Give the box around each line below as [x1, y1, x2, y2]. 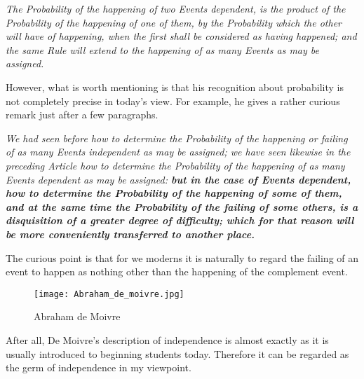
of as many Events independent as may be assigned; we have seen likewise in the [6, 144, 351, 159]
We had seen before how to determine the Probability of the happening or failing [6, 130, 348, 145]
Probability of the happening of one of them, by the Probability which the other [6, 15, 342, 29]
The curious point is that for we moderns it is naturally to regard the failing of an [6, 250, 359, 265]
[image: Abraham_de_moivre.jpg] [34, 289, 184, 299]
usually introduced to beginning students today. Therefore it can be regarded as [6, 346, 349, 361]
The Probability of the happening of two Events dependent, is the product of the [6, 1, 346, 15]
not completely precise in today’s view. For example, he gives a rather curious [6, 93, 340, 108]
